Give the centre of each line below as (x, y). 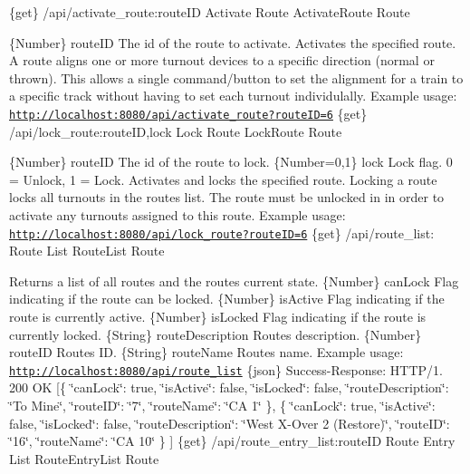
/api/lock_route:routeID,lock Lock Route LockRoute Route (176, 131)
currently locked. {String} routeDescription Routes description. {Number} (216, 334)
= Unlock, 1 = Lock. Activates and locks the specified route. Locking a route (223, 179)
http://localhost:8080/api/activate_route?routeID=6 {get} (188, 113)
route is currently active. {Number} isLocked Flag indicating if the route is (218, 317)
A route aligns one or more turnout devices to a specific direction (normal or (222, 60)
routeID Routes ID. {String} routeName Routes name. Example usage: (206, 352)
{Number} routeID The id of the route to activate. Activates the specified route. (233, 42)
